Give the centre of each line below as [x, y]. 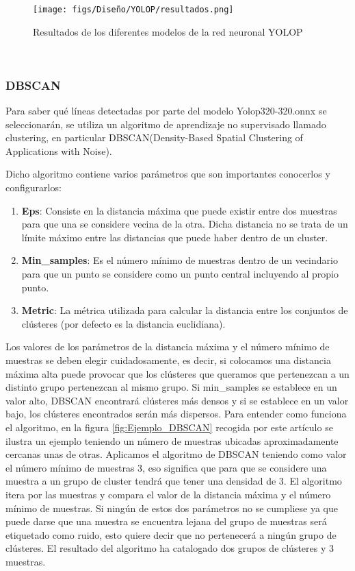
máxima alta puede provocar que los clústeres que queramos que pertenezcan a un [177, 373]
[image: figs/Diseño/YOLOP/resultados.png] [133, 10]
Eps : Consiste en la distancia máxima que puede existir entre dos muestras [179, 210]
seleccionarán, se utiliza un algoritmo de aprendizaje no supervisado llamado [166, 124]
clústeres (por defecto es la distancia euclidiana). [123, 323]
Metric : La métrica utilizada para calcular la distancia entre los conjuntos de [185, 310]
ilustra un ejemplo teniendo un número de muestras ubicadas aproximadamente [172, 440]
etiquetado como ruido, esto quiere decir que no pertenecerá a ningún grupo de [171, 534]
